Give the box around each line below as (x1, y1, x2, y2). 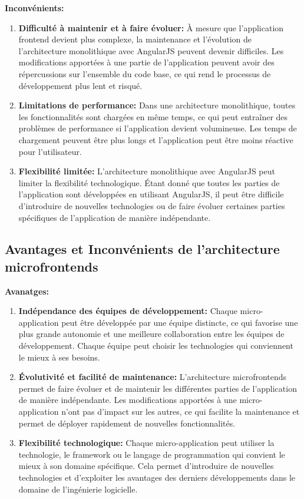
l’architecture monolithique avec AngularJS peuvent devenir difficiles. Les (18, 44, 284, 57)
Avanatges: (5, 285, 49, 297)
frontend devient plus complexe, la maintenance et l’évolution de (18, 33, 252, 45)
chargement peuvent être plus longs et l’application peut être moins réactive (18, 133, 293, 146)
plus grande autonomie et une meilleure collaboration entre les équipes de (18, 328, 285, 340)
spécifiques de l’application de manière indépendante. (18, 211, 211, 223)
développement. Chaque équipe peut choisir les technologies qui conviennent (18, 339, 293, 352)
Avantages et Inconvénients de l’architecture (5, 240, 280, 258)
